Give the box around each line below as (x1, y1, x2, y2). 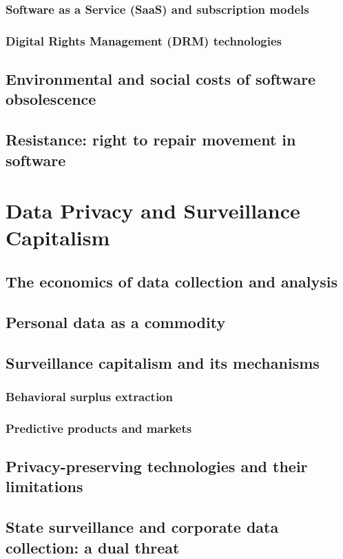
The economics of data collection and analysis (6, 270, 337, 292)
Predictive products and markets (6, 419, 192, 436)
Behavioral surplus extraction (6, 387, 173, 405)
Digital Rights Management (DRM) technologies (6, 32, 282, 49)
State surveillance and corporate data (6, 516, 279, 538)
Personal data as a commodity (6, 311, 226, 332)
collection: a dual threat (6, 536, 180, 558)
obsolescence (6, 88, 96, 110)
